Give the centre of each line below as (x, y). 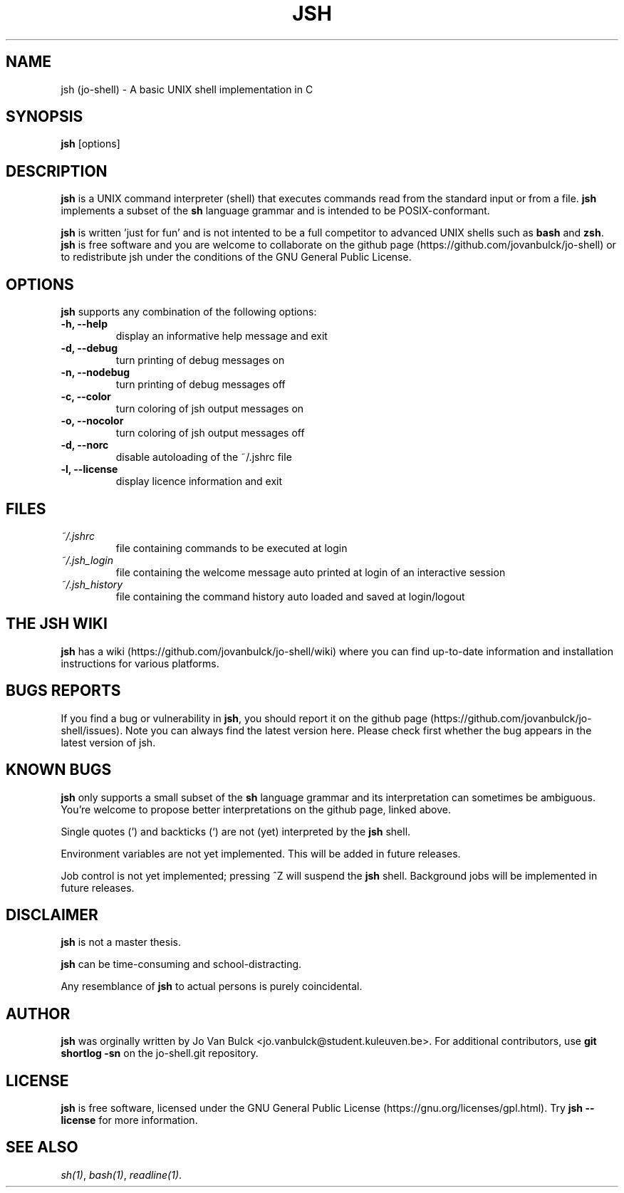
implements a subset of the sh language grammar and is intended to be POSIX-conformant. (275, 211)
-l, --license (89, 469)
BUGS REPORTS (63, 691)
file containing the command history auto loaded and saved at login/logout (290, 596)
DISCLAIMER (52, 915)
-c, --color (86, 397)
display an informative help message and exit (222, 336)
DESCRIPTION (57, 171)
